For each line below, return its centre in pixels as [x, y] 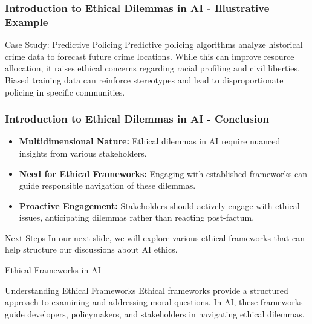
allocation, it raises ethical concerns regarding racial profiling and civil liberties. [152, 68]
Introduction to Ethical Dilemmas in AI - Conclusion [137, 119]
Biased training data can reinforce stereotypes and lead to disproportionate [144, 79]
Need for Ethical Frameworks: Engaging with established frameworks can [163, 173]
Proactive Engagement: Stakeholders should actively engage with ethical [159, 205]
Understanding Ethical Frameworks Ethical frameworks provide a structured [147, 290]
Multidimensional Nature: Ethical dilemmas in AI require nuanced [150, 141]
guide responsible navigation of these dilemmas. [107, 185]
